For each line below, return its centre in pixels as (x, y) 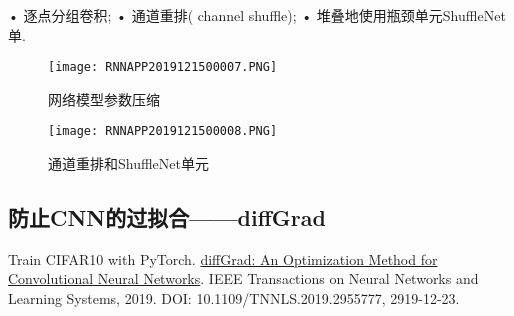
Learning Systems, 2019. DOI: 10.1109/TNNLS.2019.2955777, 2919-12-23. (234, 298)
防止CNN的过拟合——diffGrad (167, 217)
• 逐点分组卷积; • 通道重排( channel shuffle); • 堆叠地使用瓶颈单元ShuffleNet (257, 15)
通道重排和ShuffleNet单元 (128, 163)
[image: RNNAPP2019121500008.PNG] (163, 131)
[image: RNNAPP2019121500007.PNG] (163, 67)
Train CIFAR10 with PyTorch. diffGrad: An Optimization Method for (223, 258)
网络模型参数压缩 (104, 98)
